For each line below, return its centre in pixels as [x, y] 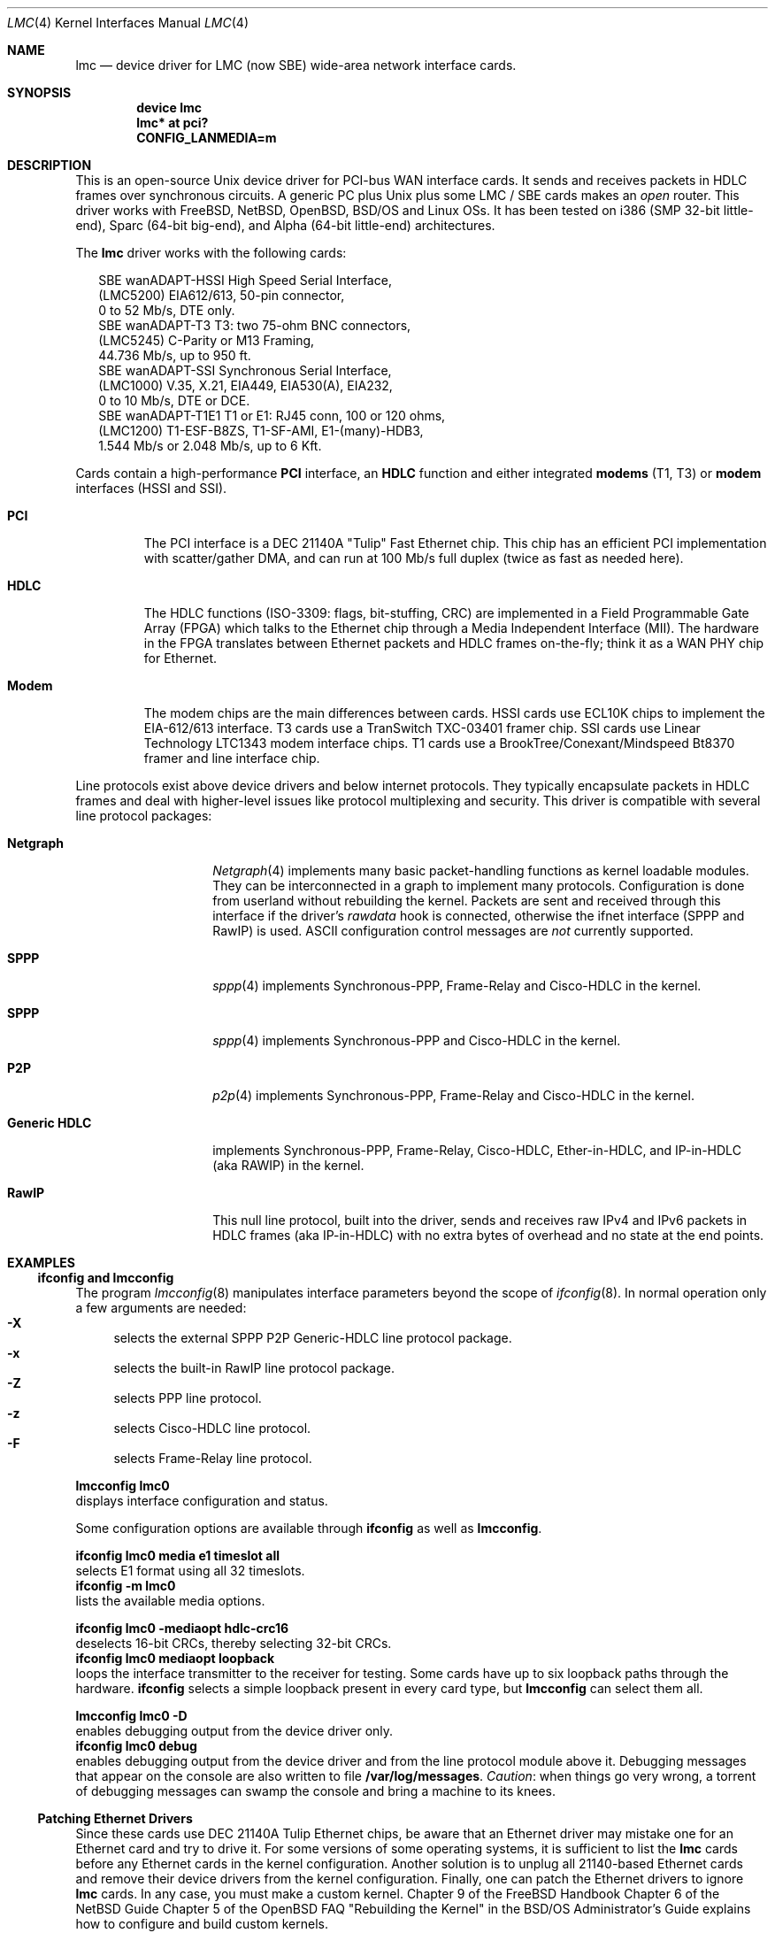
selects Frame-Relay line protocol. [213, 1458]
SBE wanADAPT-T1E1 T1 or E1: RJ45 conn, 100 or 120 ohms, [272, 416]
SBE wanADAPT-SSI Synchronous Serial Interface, [245, 370]
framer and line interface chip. [232, 758]
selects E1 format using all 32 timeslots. [190, 1571]
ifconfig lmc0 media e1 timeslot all [178, 1556]
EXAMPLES [41, 1263]
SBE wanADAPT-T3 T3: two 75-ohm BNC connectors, [255, 325]
